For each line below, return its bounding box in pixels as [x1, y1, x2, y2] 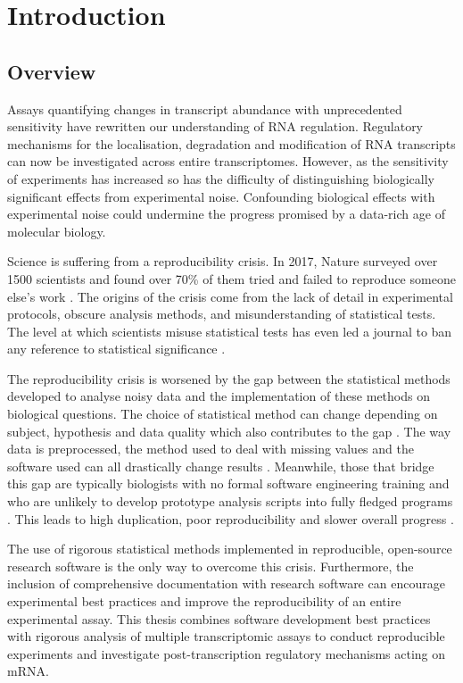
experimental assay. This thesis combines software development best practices [7, 609, 431, 628]
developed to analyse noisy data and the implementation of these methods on [7, 387, 430, 405]
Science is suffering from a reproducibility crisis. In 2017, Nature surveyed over [7, 252, 438, 271]
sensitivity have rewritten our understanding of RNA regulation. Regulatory [7, 117, 424, 136]
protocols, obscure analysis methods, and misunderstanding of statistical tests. [7, 304, 436, 323]
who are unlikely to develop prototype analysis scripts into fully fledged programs [7, 492, 453, 511]
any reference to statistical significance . [7, 339, 226, 358]
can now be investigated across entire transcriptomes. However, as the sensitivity [7, 152, 449, 171]
